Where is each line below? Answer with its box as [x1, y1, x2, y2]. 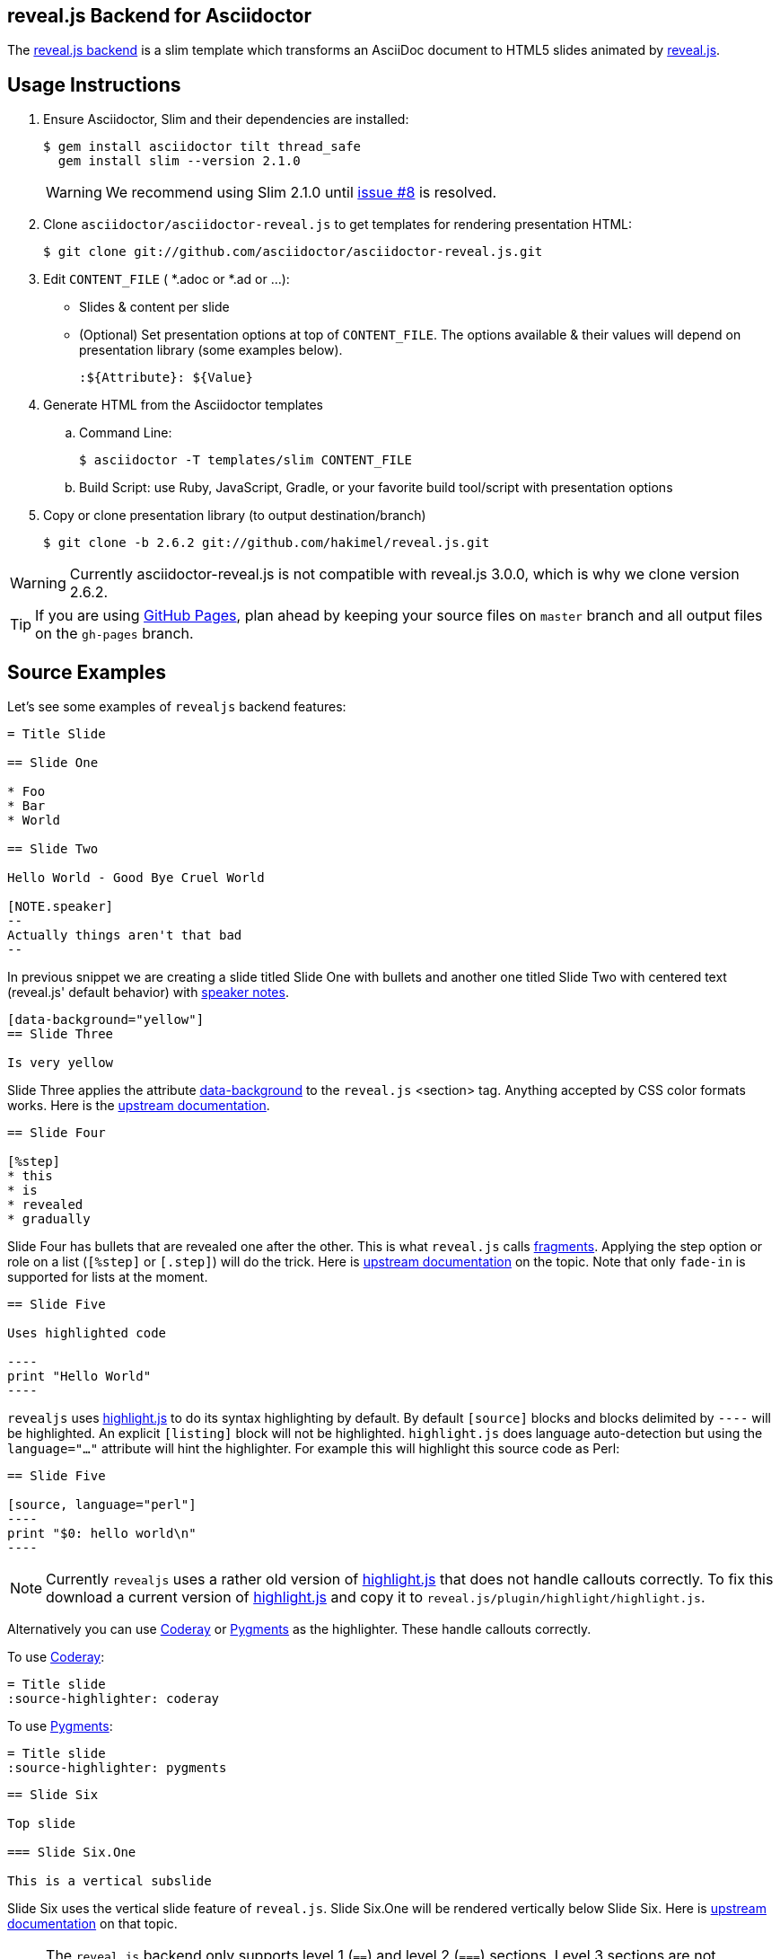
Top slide [7, 1816, 75, 1831]
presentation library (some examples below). [79, 342, 343, 358]
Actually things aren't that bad [7, 928, 242, 943]
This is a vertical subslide [7, 1874, 212, 1889]
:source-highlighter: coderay [7, 1691, 220, 1707]
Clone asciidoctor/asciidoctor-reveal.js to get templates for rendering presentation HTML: [43, 216, 633, 233]
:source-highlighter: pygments [7, 1760, 227, 1776]
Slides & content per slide [79, 299, 230, 315]
